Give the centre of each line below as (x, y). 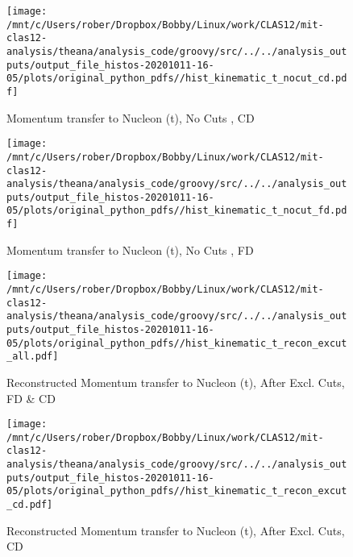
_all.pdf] (33, 357)
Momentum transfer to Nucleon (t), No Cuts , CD (131, 117)
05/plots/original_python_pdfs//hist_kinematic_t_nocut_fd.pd (177, 211)
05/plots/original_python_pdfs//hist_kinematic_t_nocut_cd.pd (177, 79)
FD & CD (31, 398)
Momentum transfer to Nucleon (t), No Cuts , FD (130, 249)
